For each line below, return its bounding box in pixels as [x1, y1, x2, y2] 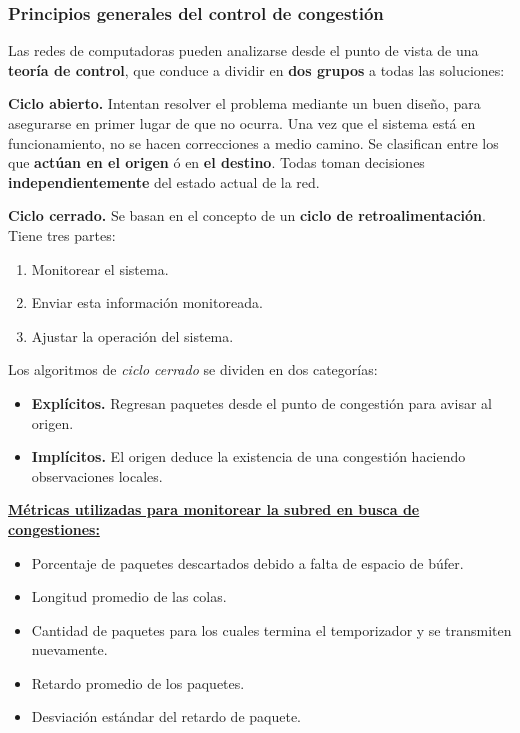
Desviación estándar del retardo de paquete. [31, 706, 301, 727]
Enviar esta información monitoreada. [31, 292, 263, 313]
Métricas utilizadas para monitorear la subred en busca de [8, 499, 420, 520]
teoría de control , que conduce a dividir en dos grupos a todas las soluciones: [8, 59, 505, 80]
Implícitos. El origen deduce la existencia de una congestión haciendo [31, 446, 466, 467]
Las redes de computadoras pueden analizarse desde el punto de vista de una [8, 40, 479, 61]
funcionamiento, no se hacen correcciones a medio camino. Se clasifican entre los [8, 132, 499, 153]
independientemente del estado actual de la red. [8, 171, 320, 192]
